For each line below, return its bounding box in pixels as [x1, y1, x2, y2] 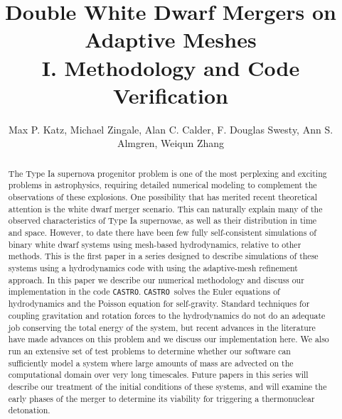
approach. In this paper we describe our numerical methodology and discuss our [8, 273, 304, 285]
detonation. [8, 404, 50, 416]
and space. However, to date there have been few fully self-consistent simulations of [8, 226, 316, 238]
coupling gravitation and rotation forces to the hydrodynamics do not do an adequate [8, 310, 326, 322]
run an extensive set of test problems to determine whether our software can [8, 345, 291, 357]
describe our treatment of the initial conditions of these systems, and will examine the [8, 380, 327, 392]
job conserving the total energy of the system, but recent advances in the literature [8, 321, 316, 333]
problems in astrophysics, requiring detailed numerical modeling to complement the [8, 179, 317, 191]
